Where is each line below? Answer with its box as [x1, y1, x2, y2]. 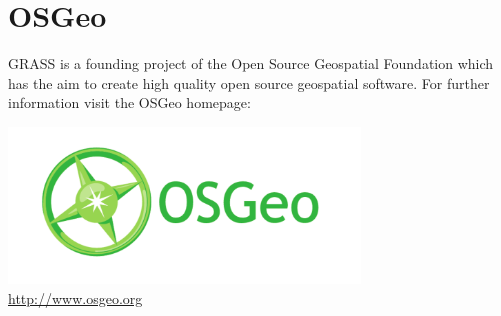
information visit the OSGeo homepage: [8, 92, 251, 113]
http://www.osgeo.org [8, 287, 143, 308]
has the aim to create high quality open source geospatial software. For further [8, 72, 490, 93]
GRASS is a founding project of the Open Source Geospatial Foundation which [8, 53, 494, 74]
